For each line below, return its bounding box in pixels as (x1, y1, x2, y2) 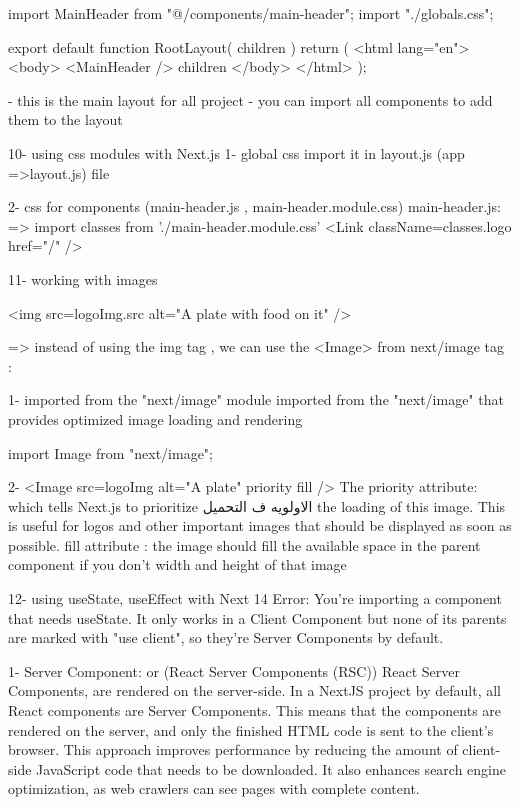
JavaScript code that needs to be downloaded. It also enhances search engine (36, 758, 507, 779)
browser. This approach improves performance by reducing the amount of (8, 739, 458, 760)
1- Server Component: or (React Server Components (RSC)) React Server (8, 660, 461, 681)
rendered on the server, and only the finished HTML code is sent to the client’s (8, 719, 494, 740)
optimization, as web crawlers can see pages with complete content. (8, 778, 420, 799)
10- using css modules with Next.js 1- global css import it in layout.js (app (8, 142, 465, 163)
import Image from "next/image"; (8, 442, 213, 463)
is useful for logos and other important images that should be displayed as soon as (8, 515, 512, 536)
